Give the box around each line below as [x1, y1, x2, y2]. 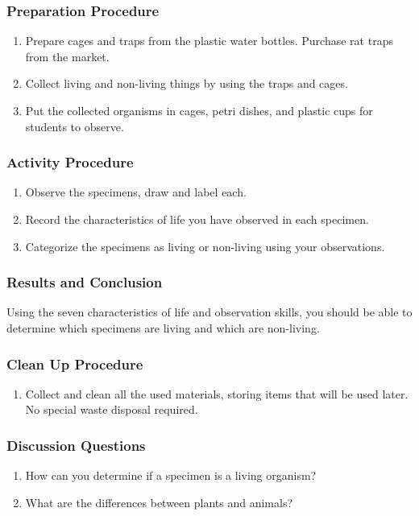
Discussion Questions [6, 435, 146, 455]
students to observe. [25, 118, 124, 134]
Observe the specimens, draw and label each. [25, 184, 247, 200]
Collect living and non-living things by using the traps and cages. [25, 75, 348, 92]
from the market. [25, 47, 110, 64]
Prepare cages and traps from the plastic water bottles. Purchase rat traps [25, 32, 393, 49]
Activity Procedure [6, 152, 134, 172]
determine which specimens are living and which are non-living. [6, 320, 320, 336]
